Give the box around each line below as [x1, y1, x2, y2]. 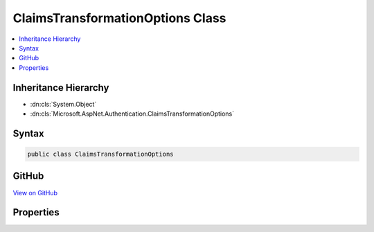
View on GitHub [12, 188, 58, 197]
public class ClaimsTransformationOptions [27, 150, 174, 159]
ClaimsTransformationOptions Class [12, 10, 226, 26]
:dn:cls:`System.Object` [30, 100, 97, 108]
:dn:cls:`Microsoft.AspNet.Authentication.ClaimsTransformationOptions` [30, 109, 235, 118]
